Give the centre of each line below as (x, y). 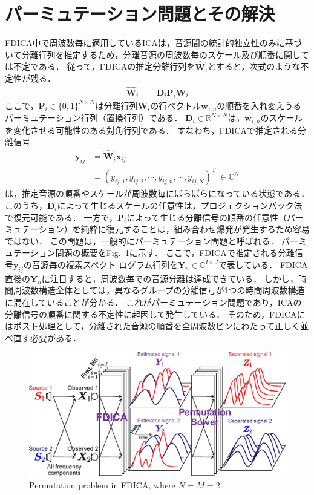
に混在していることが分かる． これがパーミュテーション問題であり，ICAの (153, 302)
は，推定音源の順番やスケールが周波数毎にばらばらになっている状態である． (157, 193)
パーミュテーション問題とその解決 (140, 14)
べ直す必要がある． (43, 337)
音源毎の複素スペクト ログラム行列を (105, 264)
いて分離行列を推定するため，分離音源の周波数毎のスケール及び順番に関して (157, 54)
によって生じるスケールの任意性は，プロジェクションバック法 (180, 205)
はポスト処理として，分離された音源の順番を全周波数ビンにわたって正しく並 (157, 326)
